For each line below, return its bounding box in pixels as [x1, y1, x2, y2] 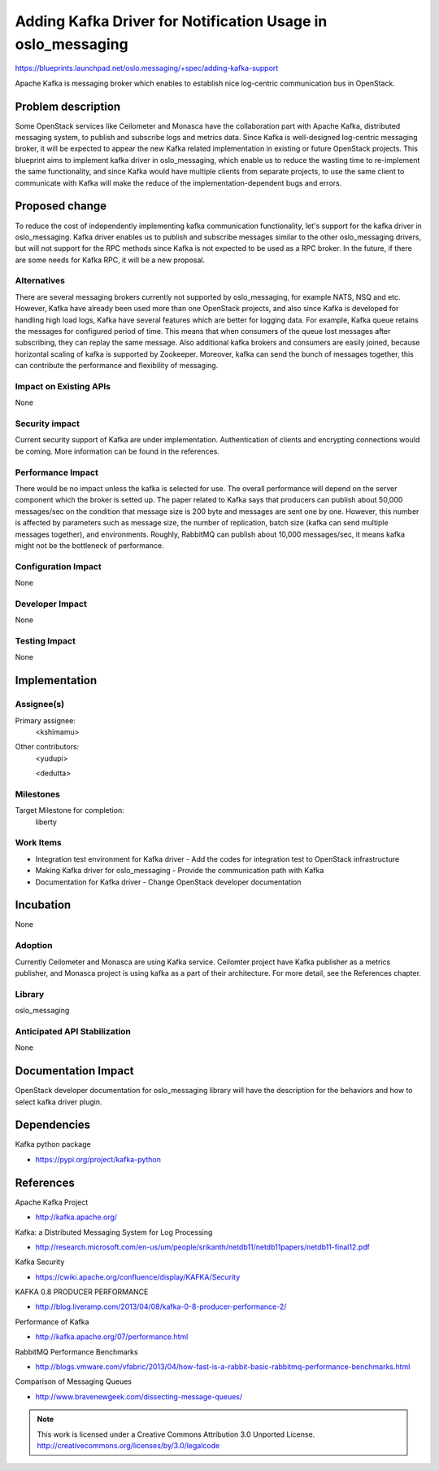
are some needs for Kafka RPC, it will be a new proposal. [15, 255, 206, 265]
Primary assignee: [15, 715, 76, 725]
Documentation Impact [15, 1064, 134, 1078]
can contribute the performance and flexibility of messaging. [15, 361, 219, 371]
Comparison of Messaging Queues [15, 1377, 132, 1386]
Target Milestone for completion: [15, 806, 125, 815]
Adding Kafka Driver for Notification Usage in [15, 12, 328, 30]
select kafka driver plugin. [15, 1096, 102, 1107]
